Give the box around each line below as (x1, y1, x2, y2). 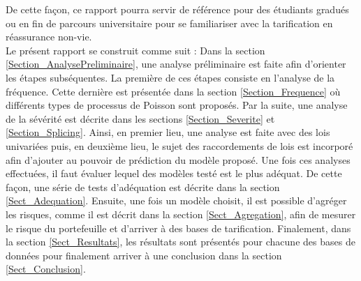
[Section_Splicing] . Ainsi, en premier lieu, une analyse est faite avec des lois (6, 125, 330, 139)
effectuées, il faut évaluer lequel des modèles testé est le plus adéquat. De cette (6, 166, 342, 181)
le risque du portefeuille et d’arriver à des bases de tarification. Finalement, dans (6, 220, 351, 235)
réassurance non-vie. (6, 29, 92, 44)
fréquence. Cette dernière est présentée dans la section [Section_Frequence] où (6, 84, 341, 98)
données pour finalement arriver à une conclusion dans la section (6, 248, 282, 262)
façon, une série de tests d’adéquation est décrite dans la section (6, 179, 280, 194)
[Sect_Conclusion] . (6, 261, 86, 276)
